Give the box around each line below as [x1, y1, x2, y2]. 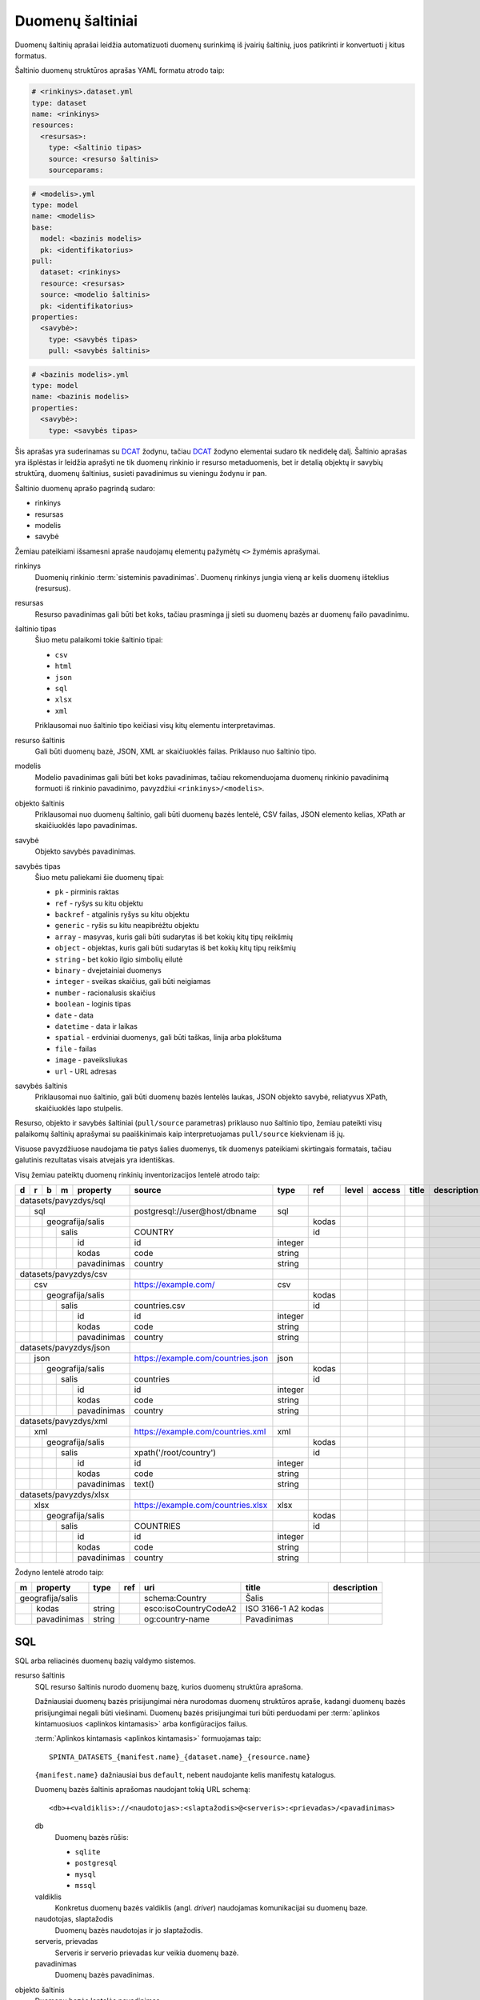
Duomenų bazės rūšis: [54, 1832, 130, 1842]
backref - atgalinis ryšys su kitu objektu [54, 910, 190, 919]
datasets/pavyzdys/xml [19, 1416, 108, 1427]
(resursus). [34, 583, 71, 593]
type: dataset [31, 98, 87, 107]
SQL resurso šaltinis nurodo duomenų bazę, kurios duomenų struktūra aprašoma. [34, 1682, 303, 1691]
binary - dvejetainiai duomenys [54, 966, 162, 975]
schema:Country [144, 1593, 207, 1604]
